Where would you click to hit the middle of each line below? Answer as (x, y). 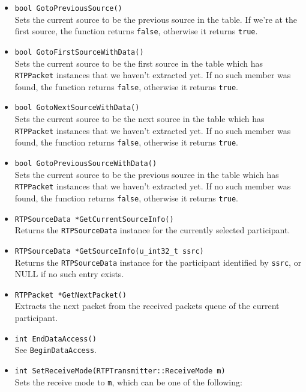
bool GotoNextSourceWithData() (77, 108)
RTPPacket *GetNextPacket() (70, 295)
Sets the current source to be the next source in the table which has (139, 119)
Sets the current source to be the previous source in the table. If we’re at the (156, 19)
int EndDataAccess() (55, 339)
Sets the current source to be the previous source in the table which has (147, 174)
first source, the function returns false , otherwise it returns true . (136, 31)
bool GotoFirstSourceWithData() (79, 52)
